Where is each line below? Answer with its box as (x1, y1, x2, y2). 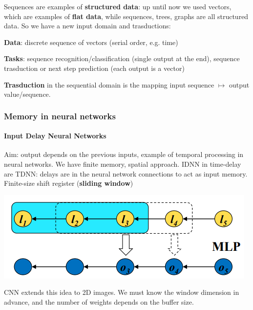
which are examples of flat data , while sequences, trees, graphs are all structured (4, 11, 249, 21)
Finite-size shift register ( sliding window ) (4, 178, 133, 188)
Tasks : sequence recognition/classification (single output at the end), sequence (4, 53, 240, 64)
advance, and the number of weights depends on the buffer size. (4, 296, 194, 307)
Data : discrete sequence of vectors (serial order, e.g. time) (4, 37, 178, 47)
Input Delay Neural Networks (4, 131, 106, 141)
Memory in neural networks (4, 110, 116, 122)
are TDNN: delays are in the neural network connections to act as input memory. (4, 168, 248, 178)
